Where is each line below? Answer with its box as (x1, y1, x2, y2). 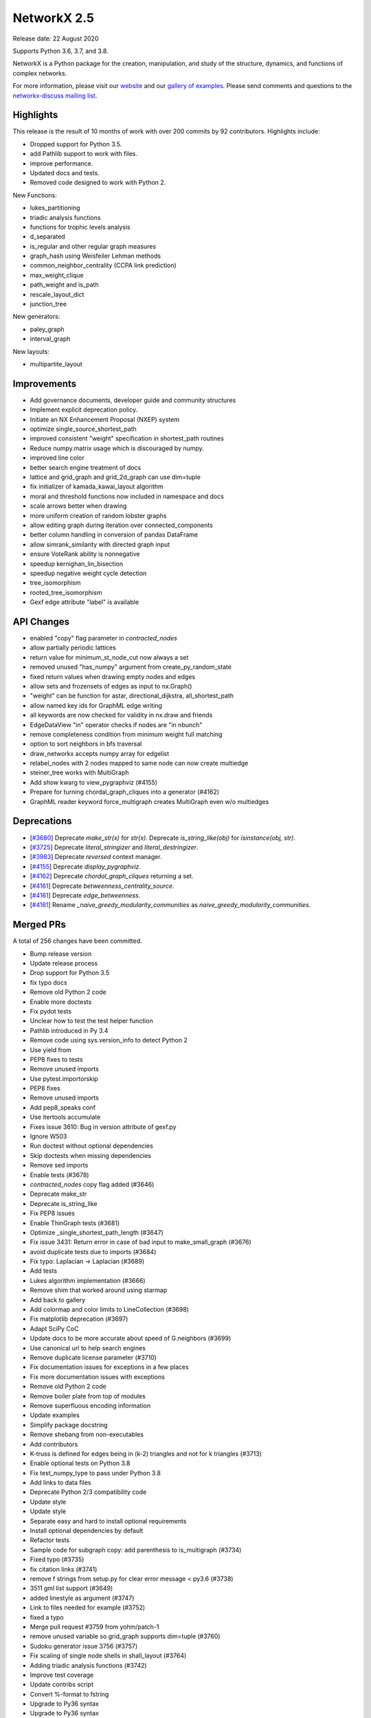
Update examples (30, 1411, 80, 1419)
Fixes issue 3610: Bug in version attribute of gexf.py (30, 1122, 177, 1130)
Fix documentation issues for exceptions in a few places (30, 1363, 189, 1371)
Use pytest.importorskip (30, 1074, 99, 1082)
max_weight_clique (30, 271, 84, 279)
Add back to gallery (30, 1295, 86, 1304)
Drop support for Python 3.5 (30, 969, 110, 977)
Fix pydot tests (30, 1007, 72, 1015)
